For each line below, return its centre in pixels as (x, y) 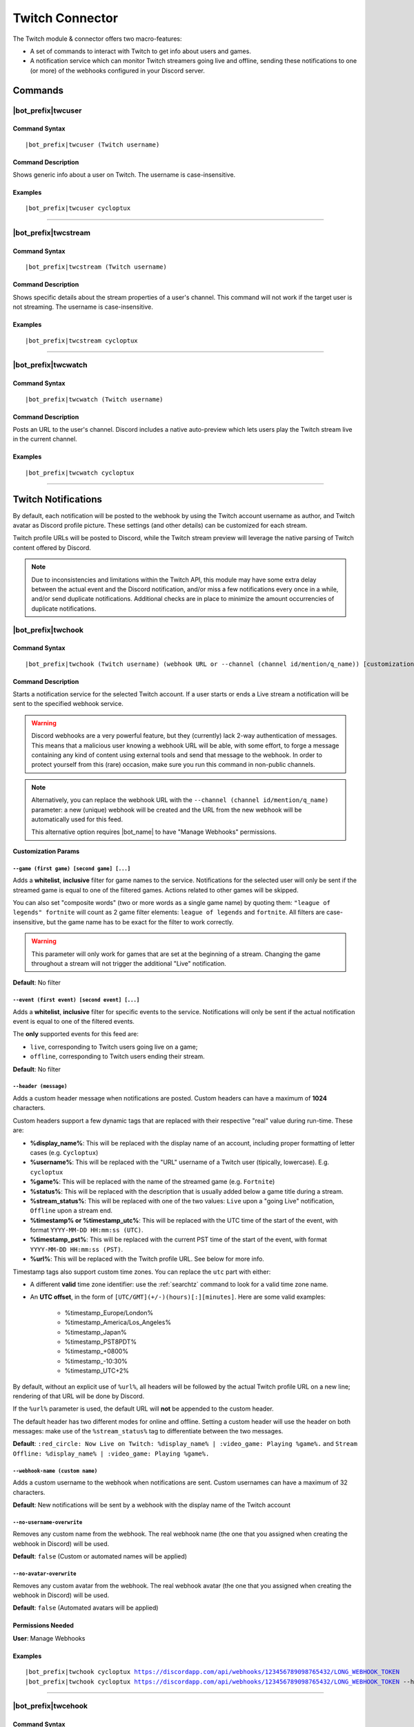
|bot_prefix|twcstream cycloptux (81, 341)
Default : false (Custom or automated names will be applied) (100, 1556)
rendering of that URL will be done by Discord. (79, 1396)
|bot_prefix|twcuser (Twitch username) (92, 144)
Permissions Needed (43, 1625)
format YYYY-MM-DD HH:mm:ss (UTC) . (87, 1230)
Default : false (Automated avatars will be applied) (86, 1608)
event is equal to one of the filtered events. (73, 1022)
